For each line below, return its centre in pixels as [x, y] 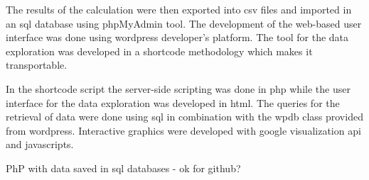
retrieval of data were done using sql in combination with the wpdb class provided [184, 117]
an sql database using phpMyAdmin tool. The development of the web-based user [184, 23]
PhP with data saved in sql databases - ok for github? [123, 168]
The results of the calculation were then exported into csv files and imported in [179, 9]
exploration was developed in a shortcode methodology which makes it [159, 51]
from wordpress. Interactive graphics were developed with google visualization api [183, 130]
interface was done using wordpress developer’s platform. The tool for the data [177, 37]
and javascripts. [40, 144]
